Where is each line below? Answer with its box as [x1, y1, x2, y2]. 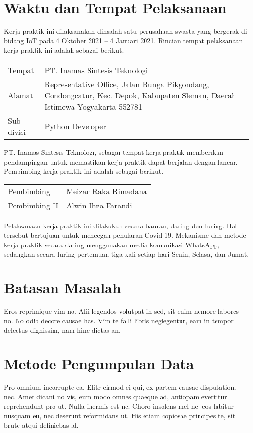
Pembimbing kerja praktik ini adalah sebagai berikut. [4, 166, 163, 176]
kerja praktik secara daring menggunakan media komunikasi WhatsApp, [4, 239, 219, 249]
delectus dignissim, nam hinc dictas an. [4, 325, 121, 335]
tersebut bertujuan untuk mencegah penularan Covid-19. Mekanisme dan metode [4, 230, 246, 240]
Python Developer [44, 120, 106, 132]
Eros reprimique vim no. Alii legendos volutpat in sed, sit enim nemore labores [4, 306, 239, 316]
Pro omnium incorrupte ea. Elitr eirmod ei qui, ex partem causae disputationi [4, 382, 236, 392]
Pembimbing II [8, 199, 59, 211]
